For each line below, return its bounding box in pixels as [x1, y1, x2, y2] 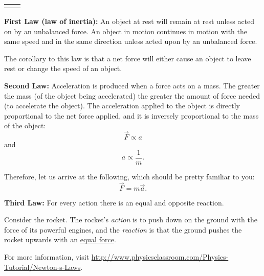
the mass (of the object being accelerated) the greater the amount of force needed [4, 90, 260, 101]
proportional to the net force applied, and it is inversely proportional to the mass [4, 110, 259, 121]
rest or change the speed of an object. [4, 63, 122, 74]
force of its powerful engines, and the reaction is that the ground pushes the [4, 224, 242, 235]
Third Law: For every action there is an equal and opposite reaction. [4, 197, 224, 208]
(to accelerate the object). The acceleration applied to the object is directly [4, 100, 240, 111]
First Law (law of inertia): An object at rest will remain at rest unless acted [4, 16, 255, 26]
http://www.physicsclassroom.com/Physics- [91, 251, 229, 262]
